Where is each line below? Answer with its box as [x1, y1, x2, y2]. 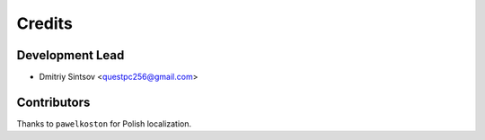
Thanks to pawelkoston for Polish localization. [16, 118, 192, 129]
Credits [16, 13, 74, 33]
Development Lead [16, 48, 125, 63]
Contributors [16, 94, 91, 109]
